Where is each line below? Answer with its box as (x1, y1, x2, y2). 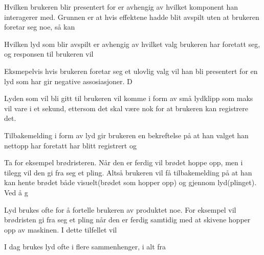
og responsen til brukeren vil (4, 48, 94, 59)
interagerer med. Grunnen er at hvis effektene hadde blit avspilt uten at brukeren (4, 11, 259, 22)
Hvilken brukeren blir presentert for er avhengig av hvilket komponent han (4, 2, 238, 12)
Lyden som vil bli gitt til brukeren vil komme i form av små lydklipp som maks (4, 93, 253, 104)
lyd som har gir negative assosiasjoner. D (4, 75, 133, 86)
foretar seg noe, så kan (4, 21, 75, 32)
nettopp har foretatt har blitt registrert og (4, 140, 137, 150)
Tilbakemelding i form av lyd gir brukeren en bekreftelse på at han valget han (4, 130, 249, 140)
